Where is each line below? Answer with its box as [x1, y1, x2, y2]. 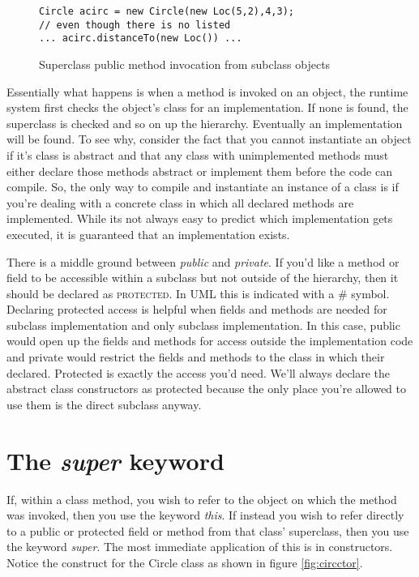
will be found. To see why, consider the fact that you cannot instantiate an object [6, 130, 412, 147]
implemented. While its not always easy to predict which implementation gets [6, 210, 393, 227]
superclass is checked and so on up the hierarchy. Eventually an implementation [6, 114, 403, 131]
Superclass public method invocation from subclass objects [39, 55, 331, 72]
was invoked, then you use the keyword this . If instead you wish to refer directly [6, 506, 404, 524]
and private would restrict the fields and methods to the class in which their [6, 348, 385, 365]
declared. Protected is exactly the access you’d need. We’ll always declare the [6, 364, 391, 381]
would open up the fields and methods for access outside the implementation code [6, 332, 413, 349]
